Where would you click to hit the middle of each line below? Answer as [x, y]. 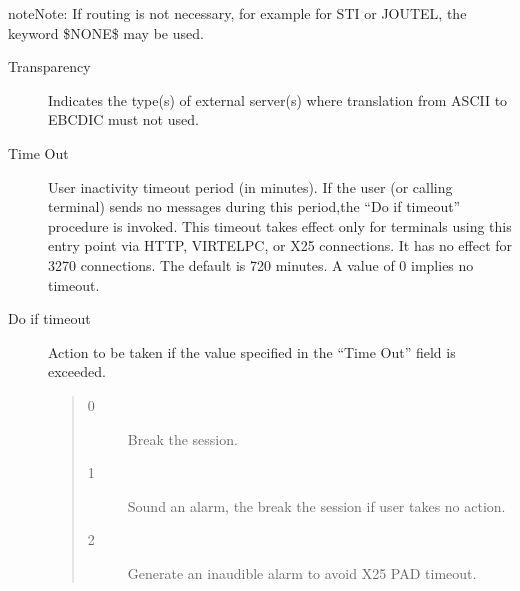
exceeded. [77, 371]
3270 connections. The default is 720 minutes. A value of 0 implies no [261, 264]
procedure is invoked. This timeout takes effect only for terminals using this [280, 225]
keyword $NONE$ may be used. [106, 32]
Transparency [49, 66]
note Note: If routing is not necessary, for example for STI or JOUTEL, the [237, 13]
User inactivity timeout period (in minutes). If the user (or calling [250, 186]
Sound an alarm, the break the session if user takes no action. [316, 505]
